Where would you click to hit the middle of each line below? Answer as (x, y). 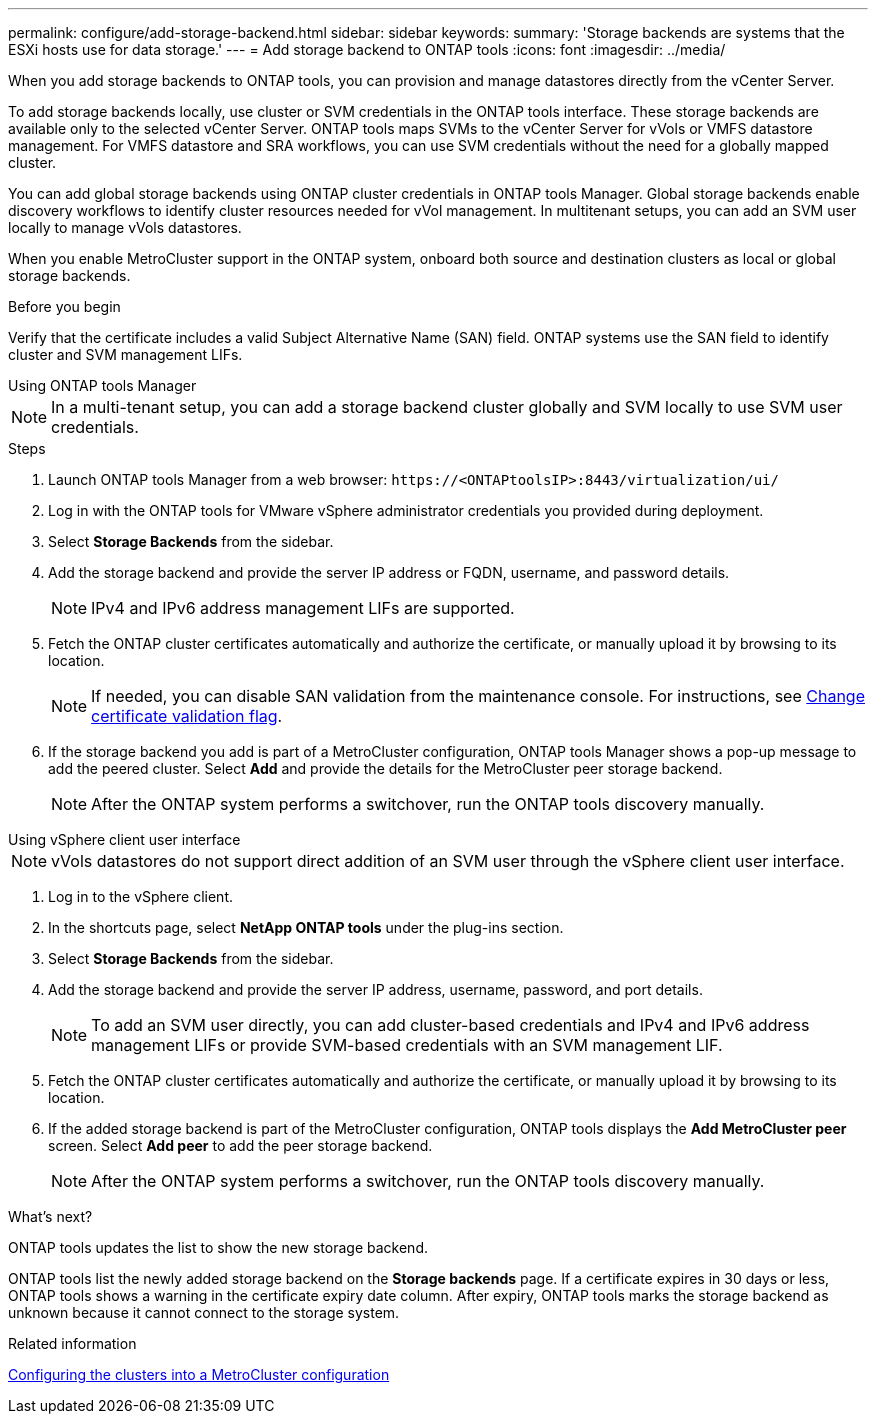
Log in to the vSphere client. (140, 896)
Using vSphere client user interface (124, 839)
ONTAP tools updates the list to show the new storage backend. (218, 1247)
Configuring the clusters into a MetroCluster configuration (199, 1374)
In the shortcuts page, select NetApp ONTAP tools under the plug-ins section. (306, 927)
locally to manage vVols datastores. (125, 227)
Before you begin (64, 306)
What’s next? (50, 1216)
